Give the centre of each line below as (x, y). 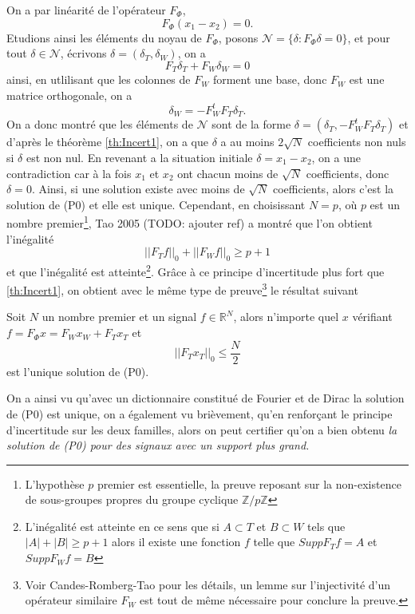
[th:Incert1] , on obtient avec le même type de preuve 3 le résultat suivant (182, 289)
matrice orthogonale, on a (69, 95)
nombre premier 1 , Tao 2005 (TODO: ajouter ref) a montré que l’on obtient (190, 222)
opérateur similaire (71, 600)
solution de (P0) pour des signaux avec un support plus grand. (158, 445)
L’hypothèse (55, 483)
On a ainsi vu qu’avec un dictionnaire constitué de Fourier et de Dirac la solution (206, 398)
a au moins (247, 142)
